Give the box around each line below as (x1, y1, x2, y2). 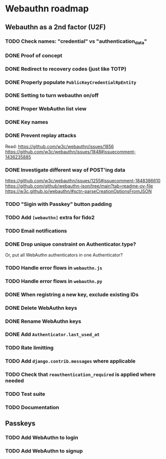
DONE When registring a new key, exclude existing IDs (5, 291, 139, 298)
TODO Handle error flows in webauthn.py (5, 277, 103, 284)
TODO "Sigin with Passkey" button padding (5, 200, 112, 207)
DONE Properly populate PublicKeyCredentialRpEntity (5, 79, 137, 86)
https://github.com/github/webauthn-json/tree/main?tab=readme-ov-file (5, 183, 153, 189)
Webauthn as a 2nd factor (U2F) (5, 23, 106, 31)
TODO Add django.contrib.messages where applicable (5, 358, 136, 365)
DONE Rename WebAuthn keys (5, 318, 82, 325)
